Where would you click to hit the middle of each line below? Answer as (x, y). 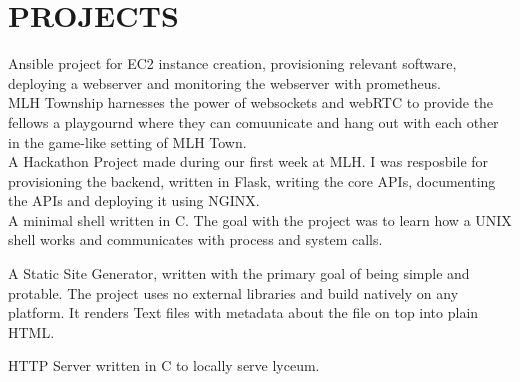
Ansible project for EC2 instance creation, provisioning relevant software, (232, 63)
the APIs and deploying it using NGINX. (134, 200)
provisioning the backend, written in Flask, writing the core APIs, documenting (252, 180)
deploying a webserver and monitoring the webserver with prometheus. (224, 82)
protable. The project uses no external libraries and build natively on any (233, 292)
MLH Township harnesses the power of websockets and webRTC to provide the (251, 102)
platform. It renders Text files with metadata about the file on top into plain (243, 312)
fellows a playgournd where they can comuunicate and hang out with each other (253, 121)
